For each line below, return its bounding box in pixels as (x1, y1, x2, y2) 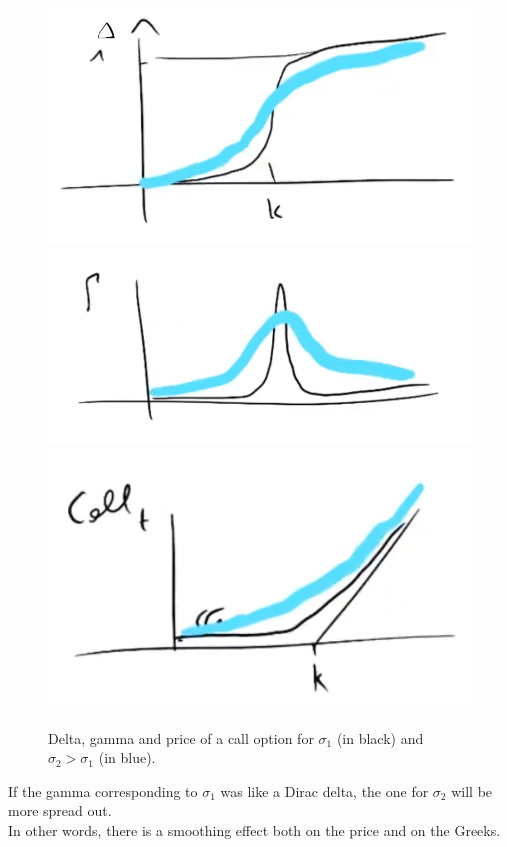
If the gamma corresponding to (8, 780, 198, 801)
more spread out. (8, 800, 112, 821)
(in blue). (98, 747, 156, 768)
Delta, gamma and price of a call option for (48, 727, 314, 748)
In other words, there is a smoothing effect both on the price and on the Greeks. (8, 820, 501, 841)
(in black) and (336, 727, 424, 748)
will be (451, 780, 493, 801)
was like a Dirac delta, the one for (220, 780, 429, 801)
